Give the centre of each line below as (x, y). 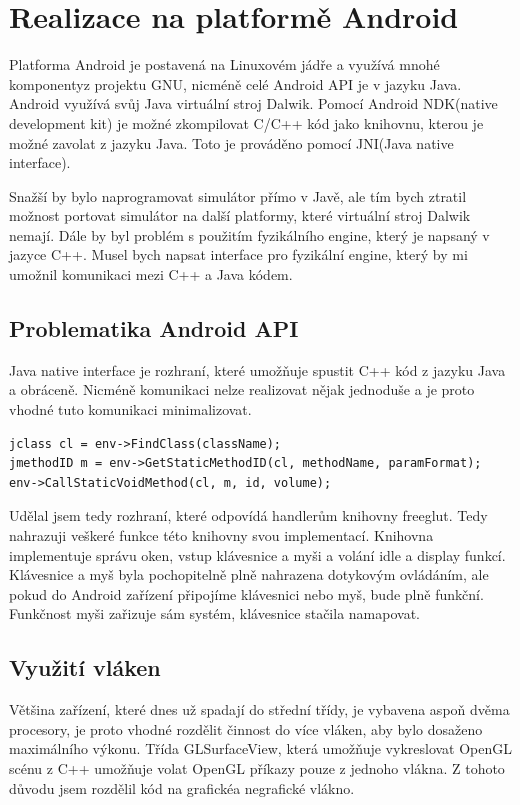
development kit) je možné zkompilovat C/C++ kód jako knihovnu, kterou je (246, 122)
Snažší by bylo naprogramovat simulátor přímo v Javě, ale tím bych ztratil (238, 195)
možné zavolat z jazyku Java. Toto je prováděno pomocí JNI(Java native (231, 142)
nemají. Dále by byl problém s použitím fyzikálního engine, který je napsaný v (249, 234)
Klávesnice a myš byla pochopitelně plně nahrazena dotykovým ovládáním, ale (249, 574)
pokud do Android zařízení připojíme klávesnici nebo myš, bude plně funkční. (246, 593)
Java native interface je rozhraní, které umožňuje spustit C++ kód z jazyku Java (257, 369)
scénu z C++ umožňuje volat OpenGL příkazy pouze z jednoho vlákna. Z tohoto (257, 767)
